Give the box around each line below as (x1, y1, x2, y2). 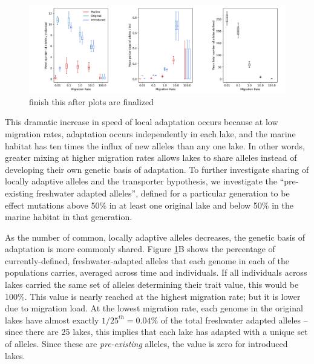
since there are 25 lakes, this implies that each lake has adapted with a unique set (5, 325, 308, 338)
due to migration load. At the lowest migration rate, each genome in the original (5, 302, 303, 314)
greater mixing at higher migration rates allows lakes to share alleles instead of (5, 151, 297, 164)
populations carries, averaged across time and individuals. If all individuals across (5, 266, 307, 279)
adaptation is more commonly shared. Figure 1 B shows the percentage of (5, 242, 275, 255)
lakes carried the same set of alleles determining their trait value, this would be (5, 278, 299, 291)
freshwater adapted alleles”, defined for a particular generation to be (36, 186, 290, 199)
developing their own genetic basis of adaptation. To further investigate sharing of (5, 163, 309, 175)
